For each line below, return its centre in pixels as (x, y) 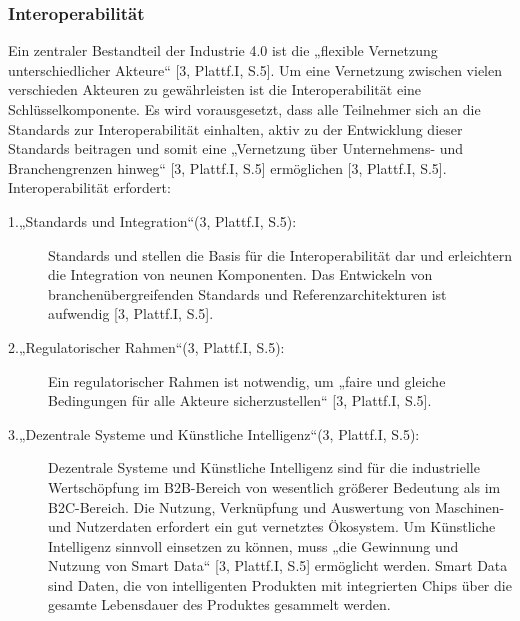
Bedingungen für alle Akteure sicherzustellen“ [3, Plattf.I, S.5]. (240, 400)
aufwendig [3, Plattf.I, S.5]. (131, 313)
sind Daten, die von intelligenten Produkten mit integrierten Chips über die (280, 584)
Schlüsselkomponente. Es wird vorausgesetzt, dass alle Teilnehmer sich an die (244, 109)
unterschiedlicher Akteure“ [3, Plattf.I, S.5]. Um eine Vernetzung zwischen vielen (255, 69)
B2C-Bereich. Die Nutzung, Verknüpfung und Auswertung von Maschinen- (276, 506)
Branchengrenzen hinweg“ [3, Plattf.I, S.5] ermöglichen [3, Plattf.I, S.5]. (227, 167)
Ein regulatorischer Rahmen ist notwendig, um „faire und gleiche (247, 380)
